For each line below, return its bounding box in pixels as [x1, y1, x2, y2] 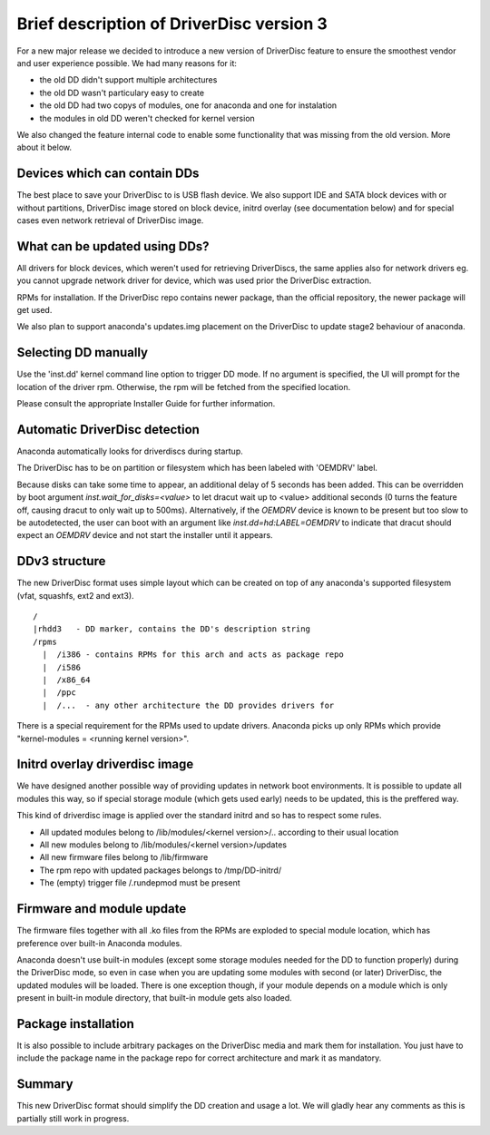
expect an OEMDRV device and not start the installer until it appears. [16, 530, 273, 541]
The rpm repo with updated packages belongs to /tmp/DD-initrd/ [39, 865, 281, 876]
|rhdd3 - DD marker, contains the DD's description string [33, 624, 310, 634]
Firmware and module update [16, 901, 187, 916]
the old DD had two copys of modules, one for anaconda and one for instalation [39, 100, 338, 111]
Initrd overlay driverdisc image [16, 757, 194, 772]
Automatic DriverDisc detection [16, 422, 200, 437]
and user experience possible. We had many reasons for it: [16, 57, 238, 68]
